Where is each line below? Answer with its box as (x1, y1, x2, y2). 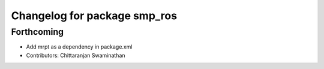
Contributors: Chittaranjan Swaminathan (26, 52, 125, 59)
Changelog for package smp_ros (11, 9, 177, 22)
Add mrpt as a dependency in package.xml (26, 43, 133, 50)
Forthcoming (11, 26, 64, 37)
